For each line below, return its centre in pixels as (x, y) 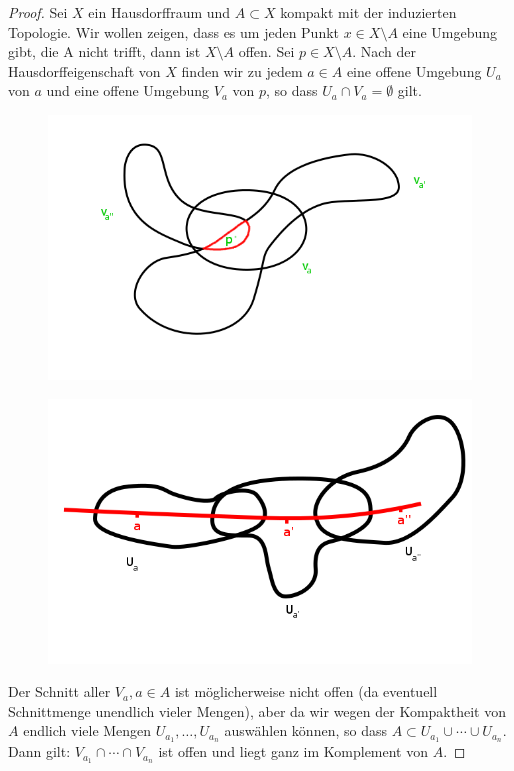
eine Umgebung (450, 31)
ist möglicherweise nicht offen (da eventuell (306, 691)
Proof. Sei (38, 12)
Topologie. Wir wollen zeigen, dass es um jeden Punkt (174, 31)
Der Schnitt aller (59, 691)
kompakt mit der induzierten (368, 12)
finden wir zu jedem (242, 70)
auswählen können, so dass (305, 730)
